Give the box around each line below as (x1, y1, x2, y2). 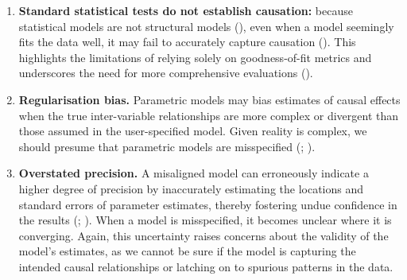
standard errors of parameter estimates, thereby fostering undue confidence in (18, 196, 397, 212)
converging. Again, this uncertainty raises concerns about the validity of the (18, 227, 389, 243)
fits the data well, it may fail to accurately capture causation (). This (18, 33, 356, 50)
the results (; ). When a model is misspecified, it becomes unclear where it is (18, 212, 392, 228)
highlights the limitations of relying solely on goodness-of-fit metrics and (18, 49, 372, 65)
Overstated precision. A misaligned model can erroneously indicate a (18, 165, 369, 181)
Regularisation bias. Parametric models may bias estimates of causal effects (18, 91, 401, 107)
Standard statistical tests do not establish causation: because (18, 2, 353, 18)
